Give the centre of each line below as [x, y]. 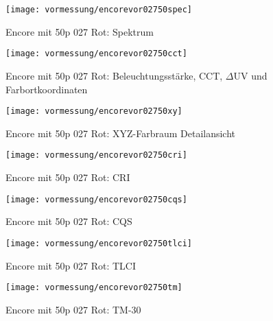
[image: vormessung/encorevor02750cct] [96, 54]
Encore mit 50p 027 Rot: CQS [69, 221]
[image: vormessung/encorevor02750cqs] [96, 199]
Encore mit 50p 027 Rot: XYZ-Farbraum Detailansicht [121, 133]
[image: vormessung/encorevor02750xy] [94, 111]
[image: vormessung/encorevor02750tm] [94, 288]
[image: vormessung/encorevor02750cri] [96, 155]
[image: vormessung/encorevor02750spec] [99, 10]
